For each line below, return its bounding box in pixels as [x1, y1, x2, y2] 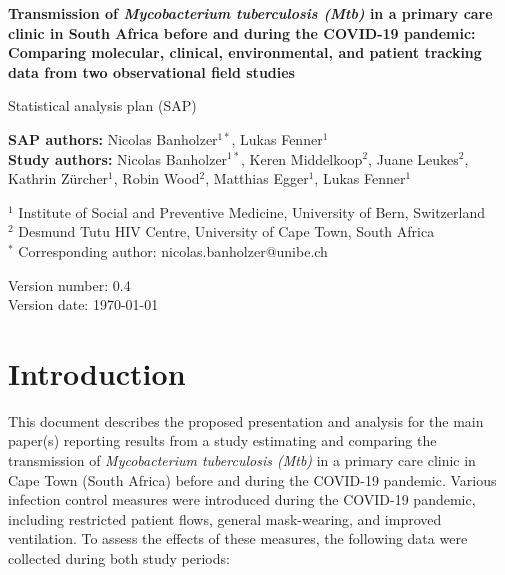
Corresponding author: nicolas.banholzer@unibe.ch [18, 240, 328, 261]
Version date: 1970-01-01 [8, 294, 159, 315]
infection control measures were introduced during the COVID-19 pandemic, [8, 489, 476, 510]
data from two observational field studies [8, 61, 295, 82]
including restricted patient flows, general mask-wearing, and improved [8, 508, 442, 529]
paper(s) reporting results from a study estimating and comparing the [8, 430, 437, 451]
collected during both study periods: [8, 548, 230, 568]
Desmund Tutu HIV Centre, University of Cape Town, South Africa [18, 221, 435, 242]
